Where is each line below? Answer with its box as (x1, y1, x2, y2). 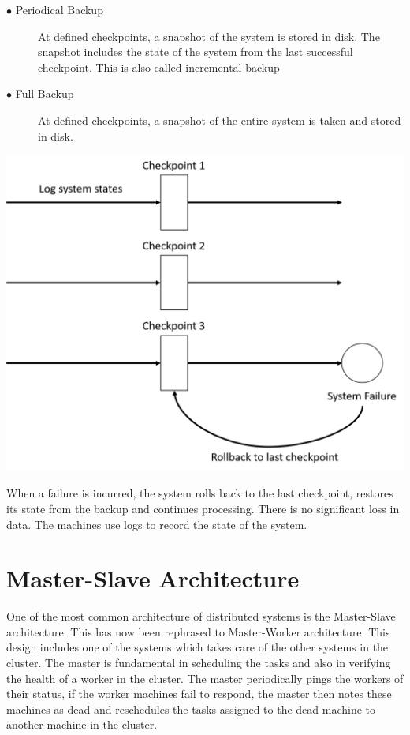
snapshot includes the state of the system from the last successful (38, 43, 353, 60)
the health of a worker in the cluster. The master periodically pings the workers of (6, 669, 404, 686)
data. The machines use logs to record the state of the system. (6, 516, 307, 532)
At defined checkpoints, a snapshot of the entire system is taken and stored (38, 111, 401, 128)
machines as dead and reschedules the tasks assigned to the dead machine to (6, 700, 376, 717)
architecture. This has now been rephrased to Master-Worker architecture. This (6, 623, 390, 639)
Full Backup (15, 85, 74, 102)
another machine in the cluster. (6, 716, 158, 733)
